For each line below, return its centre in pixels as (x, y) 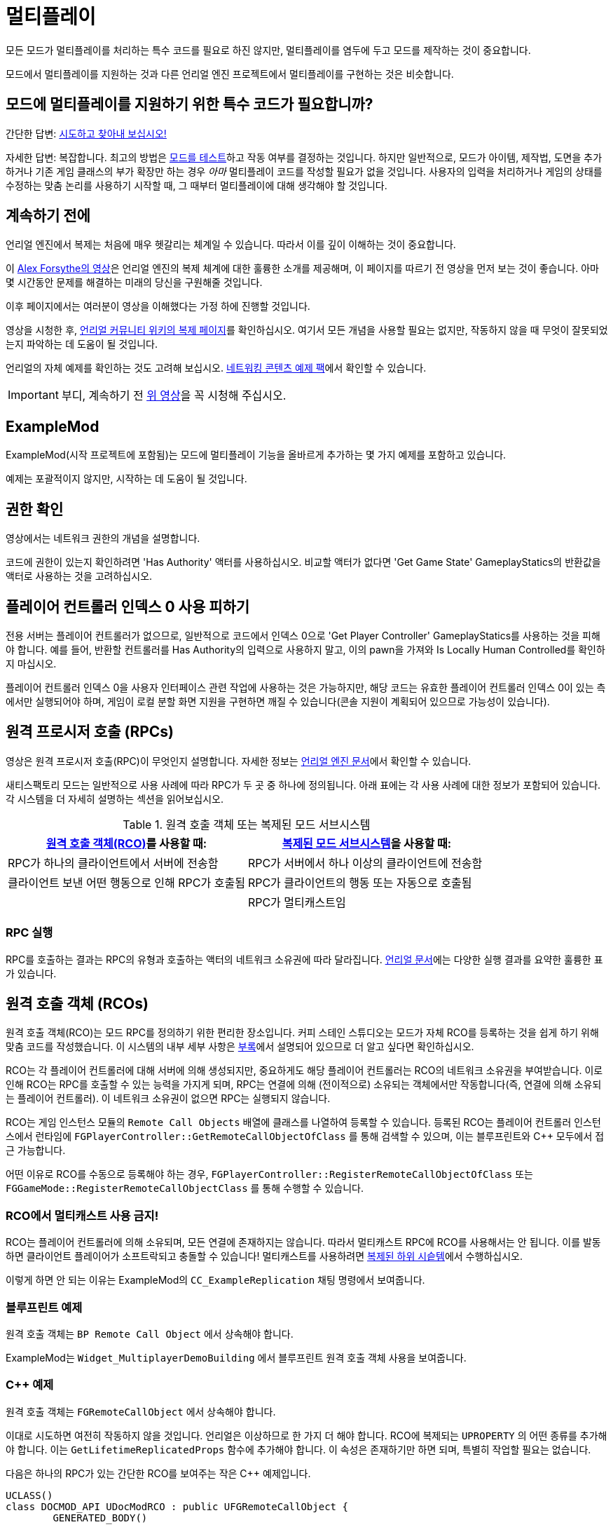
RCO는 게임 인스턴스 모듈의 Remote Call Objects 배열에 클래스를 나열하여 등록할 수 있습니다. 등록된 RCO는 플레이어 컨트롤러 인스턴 (303, 1122)
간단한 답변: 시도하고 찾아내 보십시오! (86, 133)
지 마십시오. (31, 663)
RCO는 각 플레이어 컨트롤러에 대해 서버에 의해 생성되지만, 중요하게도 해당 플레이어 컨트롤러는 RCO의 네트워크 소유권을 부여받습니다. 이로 (304, 1071)
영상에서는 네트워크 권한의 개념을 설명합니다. (103, 538)
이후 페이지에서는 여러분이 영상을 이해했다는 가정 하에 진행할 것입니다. (158, 306)
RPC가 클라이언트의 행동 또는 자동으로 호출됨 (360, 882)
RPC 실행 (29, 933)
